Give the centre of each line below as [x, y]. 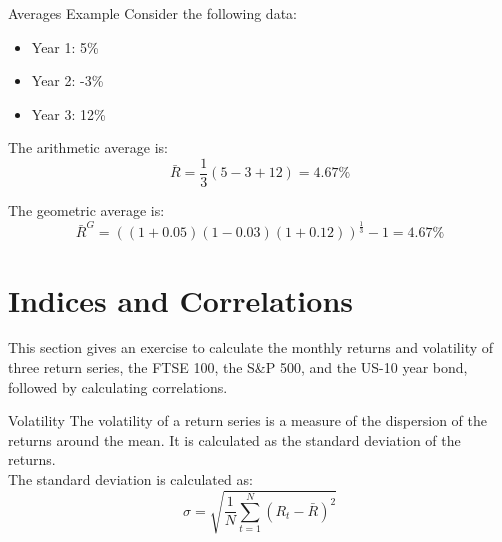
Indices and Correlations [180, 299]
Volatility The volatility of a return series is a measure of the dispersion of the [247, 420]
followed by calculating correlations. [118, 386]
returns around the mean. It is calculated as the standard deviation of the [234, 439]
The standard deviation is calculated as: [130, 479]
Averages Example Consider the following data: [152, 13]
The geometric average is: [86, 210]
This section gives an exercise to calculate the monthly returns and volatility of [251, 347]
